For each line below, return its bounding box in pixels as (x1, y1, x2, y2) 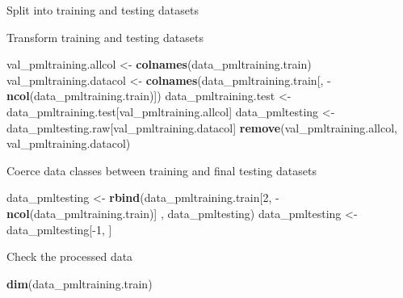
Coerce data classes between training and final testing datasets (6, 162, 317, 178)
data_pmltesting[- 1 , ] (6, 220, 112, 237)
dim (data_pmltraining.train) (6, 275, 153, 292)
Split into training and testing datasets (6, 2, 199, 18)
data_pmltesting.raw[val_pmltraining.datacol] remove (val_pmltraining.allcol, (6, 119, 397, 136)
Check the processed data (6, 248, 133, 265)
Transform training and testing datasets (6, 28, 204, 45)
